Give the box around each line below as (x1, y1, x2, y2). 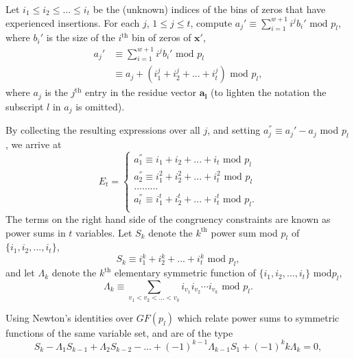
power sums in (5, 225, 66, 239)
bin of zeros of (131, 30, 191, 45)
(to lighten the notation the (211, 85, 327, 99)
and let (5, 265, 35, 280)
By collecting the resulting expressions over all (5, 123, 200, 137)
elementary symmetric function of (114, 265, 256, 280)
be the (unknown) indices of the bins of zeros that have (93, 2, 326, 16)
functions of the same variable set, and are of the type (5, 325, 233, 339)
